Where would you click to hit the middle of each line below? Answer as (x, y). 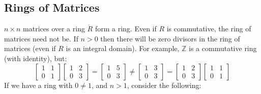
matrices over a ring (54, 29)
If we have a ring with (38, 85)
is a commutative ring (223, 48)
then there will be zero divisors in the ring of (170, 38)
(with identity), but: (36, 58)
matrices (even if (30, 48)
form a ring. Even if (126, 29)
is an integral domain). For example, (123, 48)
